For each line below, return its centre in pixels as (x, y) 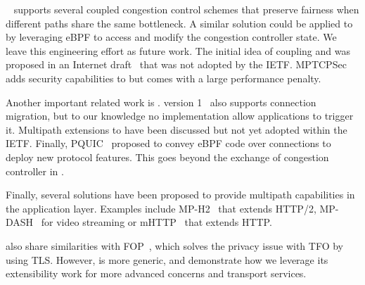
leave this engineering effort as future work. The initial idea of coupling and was (178, 50)
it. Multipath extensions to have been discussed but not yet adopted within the (177, 129)
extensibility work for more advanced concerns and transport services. (156, 273)
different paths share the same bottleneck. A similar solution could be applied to (179, 23)
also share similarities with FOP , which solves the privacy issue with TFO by (175, 245)
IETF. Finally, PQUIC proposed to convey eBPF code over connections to (168, 143)
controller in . (35, 171)
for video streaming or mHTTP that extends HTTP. (156, 222)
